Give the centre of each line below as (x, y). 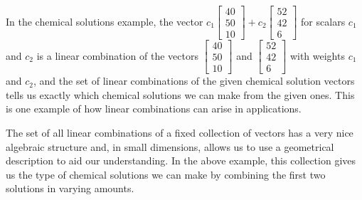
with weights (317, 55)
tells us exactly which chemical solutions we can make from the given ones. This (180, 94)
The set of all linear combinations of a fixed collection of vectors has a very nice (180, 132)
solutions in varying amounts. (70, 188)
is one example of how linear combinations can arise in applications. (154, 109)
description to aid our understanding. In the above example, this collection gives (181, 160)
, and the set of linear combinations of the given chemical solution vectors (194, 81)
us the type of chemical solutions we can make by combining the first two (166, 174)
